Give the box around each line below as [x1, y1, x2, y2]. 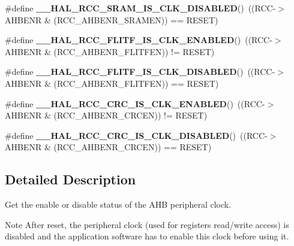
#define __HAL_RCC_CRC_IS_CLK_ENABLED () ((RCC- [5, 97, 265, 110]
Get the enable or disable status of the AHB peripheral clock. [5, 198, 232, 211]
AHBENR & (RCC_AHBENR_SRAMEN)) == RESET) [5, 13, 218, 26]
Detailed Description [5, 170, 136, 189]
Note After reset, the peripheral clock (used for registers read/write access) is [5, 218, 289, 230]
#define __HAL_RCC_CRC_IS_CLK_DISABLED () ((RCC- [5, 129, 268, 141]
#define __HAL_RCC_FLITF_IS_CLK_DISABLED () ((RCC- [5, 65, 275, 78]
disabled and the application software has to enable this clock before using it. [5, 230, 289, 242]
